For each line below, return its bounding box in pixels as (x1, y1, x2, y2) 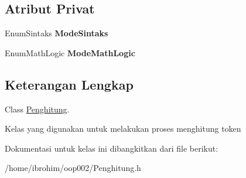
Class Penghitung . (5, 102, 70, 115)
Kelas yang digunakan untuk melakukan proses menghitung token (5, 122, 241, 135)
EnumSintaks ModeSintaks (5, 27, 108, 39)
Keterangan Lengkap (5, 75, 134, 93)
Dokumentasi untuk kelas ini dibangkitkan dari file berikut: (5, 142, 218, 154)
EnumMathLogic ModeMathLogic (5, 46, 135, 59)
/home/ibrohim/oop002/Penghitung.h (5, 162, 141, 174)
